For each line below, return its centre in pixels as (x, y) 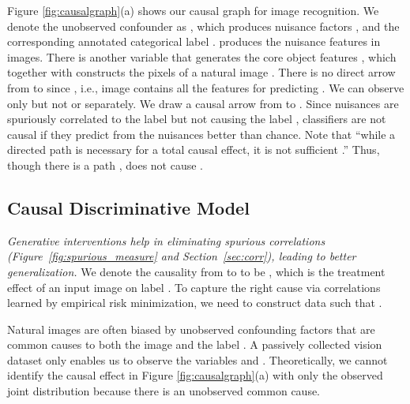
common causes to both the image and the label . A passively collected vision (195, 344)
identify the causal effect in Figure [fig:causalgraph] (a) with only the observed (195, 375)
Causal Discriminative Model (128, 207)
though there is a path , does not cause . (105, 165)
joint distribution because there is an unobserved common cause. (164, 391)
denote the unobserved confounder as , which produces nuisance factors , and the (203, 26)
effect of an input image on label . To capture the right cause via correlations (194, 287)
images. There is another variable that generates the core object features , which (202, 56)
